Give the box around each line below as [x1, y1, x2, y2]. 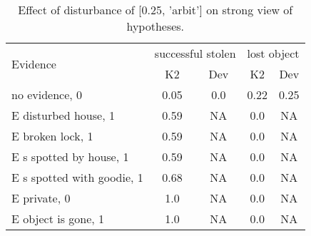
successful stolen [154, 45, 236, 61]
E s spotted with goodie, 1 [11, 169, 143, 185]
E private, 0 [11, 190, 71, 206]
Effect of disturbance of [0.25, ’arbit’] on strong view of [18, 1, 293, 18]
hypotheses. [126, 18, 185, 34]
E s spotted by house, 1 [11, 148, 129, 165]
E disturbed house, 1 [11, 107, 115, 123]
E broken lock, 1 [11, 128, 93, 144]
